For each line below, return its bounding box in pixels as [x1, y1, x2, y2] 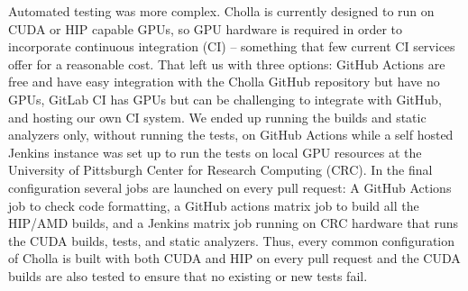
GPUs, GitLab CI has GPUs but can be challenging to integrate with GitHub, [8, 89, 442, 108]
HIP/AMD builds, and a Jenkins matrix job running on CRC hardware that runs [8, 214, 459, 232]
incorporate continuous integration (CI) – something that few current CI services [8, 37, 455, 56]
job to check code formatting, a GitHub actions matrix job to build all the [8, 196, 419, 214]
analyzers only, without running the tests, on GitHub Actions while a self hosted [8, 125, 454, 144]
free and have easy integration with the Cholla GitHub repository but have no [8, 72, 440, 91]
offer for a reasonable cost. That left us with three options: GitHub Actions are [8, 54, 445, 73]
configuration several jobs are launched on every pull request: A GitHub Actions [8, 177, 452, 196]
